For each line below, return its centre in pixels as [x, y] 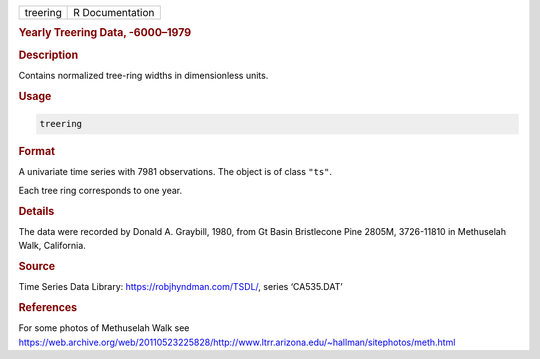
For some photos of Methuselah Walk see [104, 328]
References [48, 308]
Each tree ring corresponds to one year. [100, 190]
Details [36, 211]
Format [36, 152]
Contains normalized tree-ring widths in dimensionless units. [143, 75]
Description [48, 55]
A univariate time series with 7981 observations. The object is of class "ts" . [175, 172]
